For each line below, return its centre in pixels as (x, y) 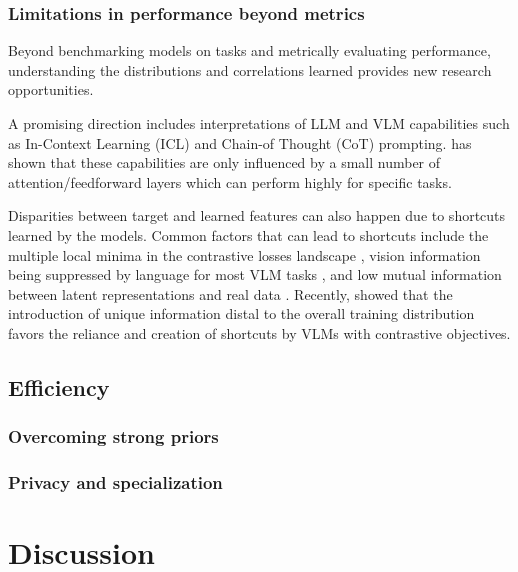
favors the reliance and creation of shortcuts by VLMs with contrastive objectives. (259, 332)
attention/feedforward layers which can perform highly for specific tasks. (230, 181)
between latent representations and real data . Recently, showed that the (230, 293)
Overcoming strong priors (113, 436)
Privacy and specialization (115, 482)
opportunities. (51, 89)
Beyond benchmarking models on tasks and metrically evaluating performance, (249, 50)
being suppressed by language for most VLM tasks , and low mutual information (255, 274)
